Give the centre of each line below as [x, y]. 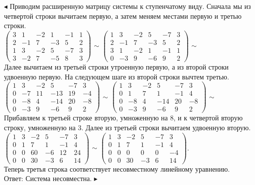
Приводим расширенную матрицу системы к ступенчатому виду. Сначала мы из [130, 6]
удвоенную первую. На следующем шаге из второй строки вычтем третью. [117, 76]
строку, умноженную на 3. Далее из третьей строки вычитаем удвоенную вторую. [127, 127]
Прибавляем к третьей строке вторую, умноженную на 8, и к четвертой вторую [123, 118]
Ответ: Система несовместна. [48, 178]
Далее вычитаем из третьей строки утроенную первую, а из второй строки [116, 66]
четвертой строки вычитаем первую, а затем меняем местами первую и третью [123, 16]
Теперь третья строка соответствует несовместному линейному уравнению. [117, 168]
